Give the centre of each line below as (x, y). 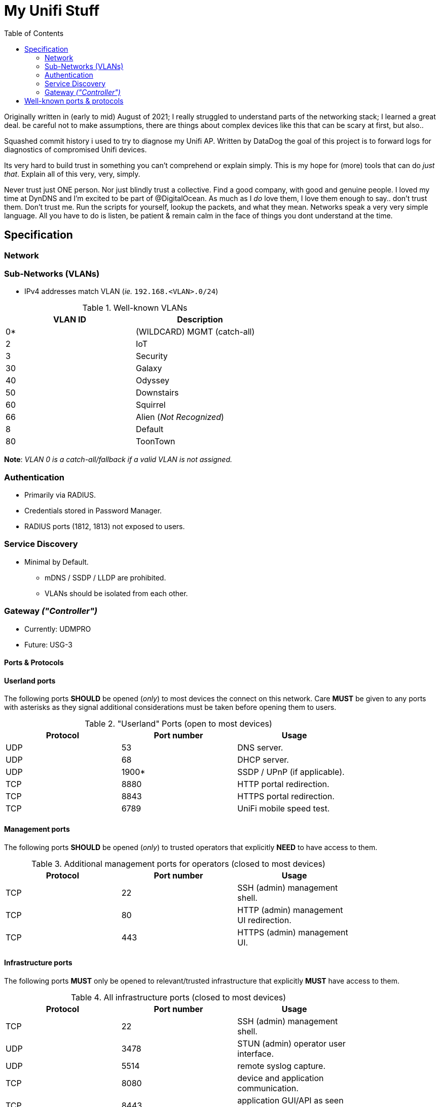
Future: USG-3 (48, 644)
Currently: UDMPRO (58, 629)
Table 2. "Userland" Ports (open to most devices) (178, 724)
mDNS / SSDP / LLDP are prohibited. (105, 577)
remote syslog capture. (282, 1066)
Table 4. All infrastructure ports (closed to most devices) (178, 997)
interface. (256, 1053)
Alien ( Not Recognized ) (180, 417)
